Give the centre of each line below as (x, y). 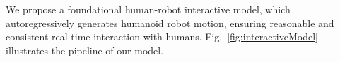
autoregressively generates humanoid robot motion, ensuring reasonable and (170, 23)
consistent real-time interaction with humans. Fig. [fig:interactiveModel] (162, 37)
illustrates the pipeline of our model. (85, 50)
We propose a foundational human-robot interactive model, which (148, 9)
